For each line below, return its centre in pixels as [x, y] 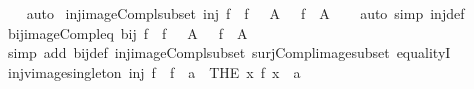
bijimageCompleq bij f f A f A [127, 32]
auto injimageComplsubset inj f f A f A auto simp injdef [245, 13]
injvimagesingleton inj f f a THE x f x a [154, 71]
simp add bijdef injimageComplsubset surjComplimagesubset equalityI [229, 52]
